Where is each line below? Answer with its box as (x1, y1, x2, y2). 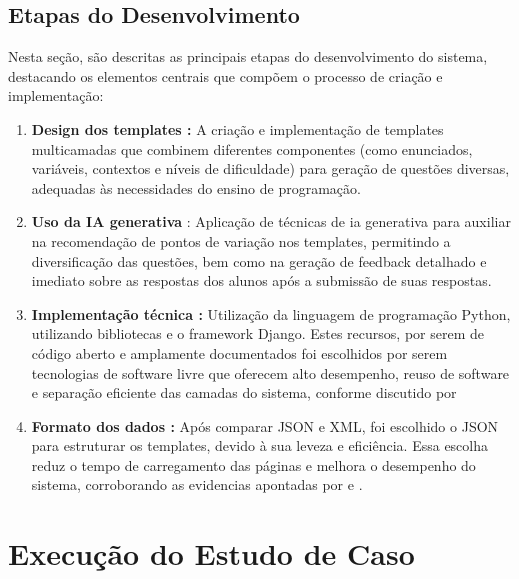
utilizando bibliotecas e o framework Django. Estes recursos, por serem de (31, 323, 484, 344)
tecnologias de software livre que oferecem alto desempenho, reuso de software (31, 362, 510, 383)
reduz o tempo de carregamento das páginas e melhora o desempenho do (31, 454, 476, 475)
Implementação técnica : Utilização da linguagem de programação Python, (31, 303, 511, 324)
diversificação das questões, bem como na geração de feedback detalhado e (31, 250, 487, 271)
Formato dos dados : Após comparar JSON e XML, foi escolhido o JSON (31, 415, 499, 436)
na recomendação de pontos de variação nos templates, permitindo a (31, 230, 451, 251)
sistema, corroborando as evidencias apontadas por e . (31, 474, 363, 495)
